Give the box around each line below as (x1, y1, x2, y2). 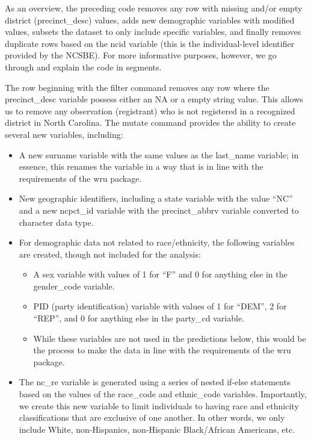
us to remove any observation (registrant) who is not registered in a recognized (5, 104, 295, 117)
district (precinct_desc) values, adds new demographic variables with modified (5, 13, 295, 26)
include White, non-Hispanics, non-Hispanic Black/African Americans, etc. (19, 423, 295, 435)
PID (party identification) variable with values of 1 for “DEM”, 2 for (33, 300, 287, 312)
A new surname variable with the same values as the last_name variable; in (19, 148, 299, 161)
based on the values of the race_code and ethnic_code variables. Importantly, (19, 388, 307, 400)
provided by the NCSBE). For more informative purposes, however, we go (5, 49, 277, 61)
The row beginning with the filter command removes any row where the (5, 81, 269, 93)
